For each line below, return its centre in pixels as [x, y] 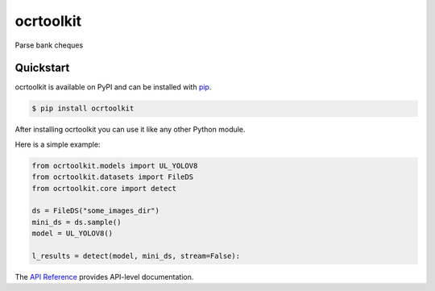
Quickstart [42, 68]
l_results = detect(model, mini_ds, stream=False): [136, 256]
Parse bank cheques [49, 45]
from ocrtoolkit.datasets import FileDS [112, 177]
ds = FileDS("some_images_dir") [96, 211]
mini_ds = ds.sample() [77, 222]
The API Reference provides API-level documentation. [104, 276]
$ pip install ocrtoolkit [83, 108]
